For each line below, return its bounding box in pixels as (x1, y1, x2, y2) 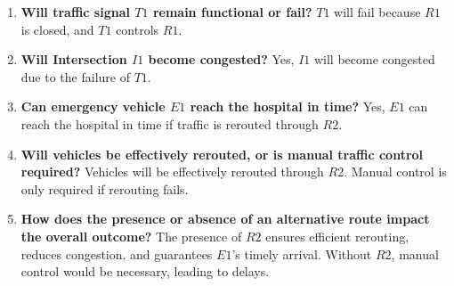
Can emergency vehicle (20, 97, 166, 116)
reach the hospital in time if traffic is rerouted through (20, 114, 319, 133)
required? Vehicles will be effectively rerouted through (20, 162, 324, 181)
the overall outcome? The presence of (20, 226, 242, 245)
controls (116, 20, 159, 38)
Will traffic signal (20, 3, 130, 20)
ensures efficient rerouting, (265, 226, 409, 245)
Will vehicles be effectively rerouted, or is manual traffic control (20, 144, 424, 163)
